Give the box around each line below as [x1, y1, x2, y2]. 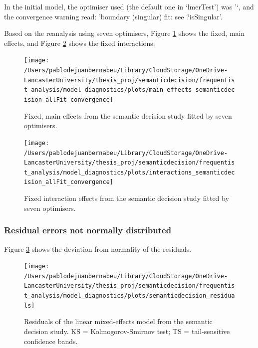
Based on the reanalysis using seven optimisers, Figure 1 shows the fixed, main [4, 28, 245, 38]
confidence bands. [24, 336, 78, 346]
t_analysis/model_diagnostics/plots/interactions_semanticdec [24, 169, 235, 176]
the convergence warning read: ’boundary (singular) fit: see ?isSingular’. [4, 11, 223, 21]
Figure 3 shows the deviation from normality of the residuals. [4, 243, 192, 254]
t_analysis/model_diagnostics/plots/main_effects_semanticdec [24, 86, 235, 94]
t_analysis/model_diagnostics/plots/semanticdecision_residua [24, 292, 235, 300]
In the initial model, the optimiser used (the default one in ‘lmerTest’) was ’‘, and [4, 1, 254, 11]
